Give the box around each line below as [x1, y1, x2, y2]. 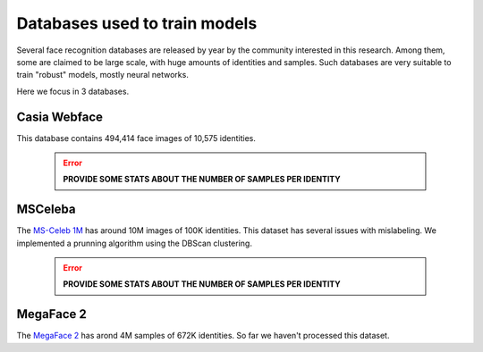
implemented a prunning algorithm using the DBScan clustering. [16, 238, 252, 248]
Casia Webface [16, 109, 103, 124]
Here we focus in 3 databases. [16, 86, 130, 96]
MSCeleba [16, 202, 76, 217]
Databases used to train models [16, 13, 258, 33]
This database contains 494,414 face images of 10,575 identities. [16, 132, 257, 143]
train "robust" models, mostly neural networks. [16, 70, 190, 80]
